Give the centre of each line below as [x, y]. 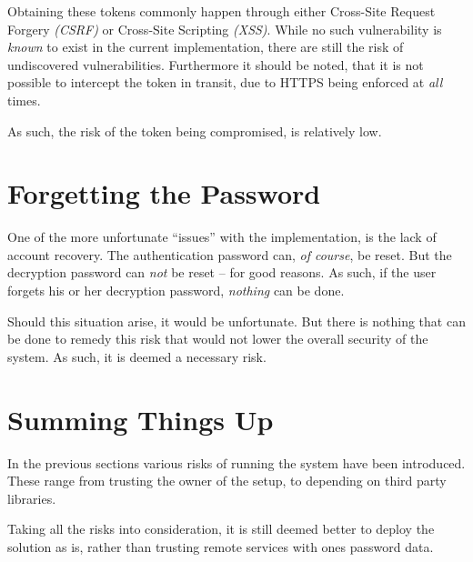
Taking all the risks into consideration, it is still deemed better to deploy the [221, 529]
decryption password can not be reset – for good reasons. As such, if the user [222, 272]
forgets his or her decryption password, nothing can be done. [176, 291]
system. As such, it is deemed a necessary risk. [137, 356]
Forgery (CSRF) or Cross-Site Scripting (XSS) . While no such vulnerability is [225, 29]
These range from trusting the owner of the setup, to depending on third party [227, 481]
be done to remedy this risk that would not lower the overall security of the [218, 339]
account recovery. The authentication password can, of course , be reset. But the [230, 254]
